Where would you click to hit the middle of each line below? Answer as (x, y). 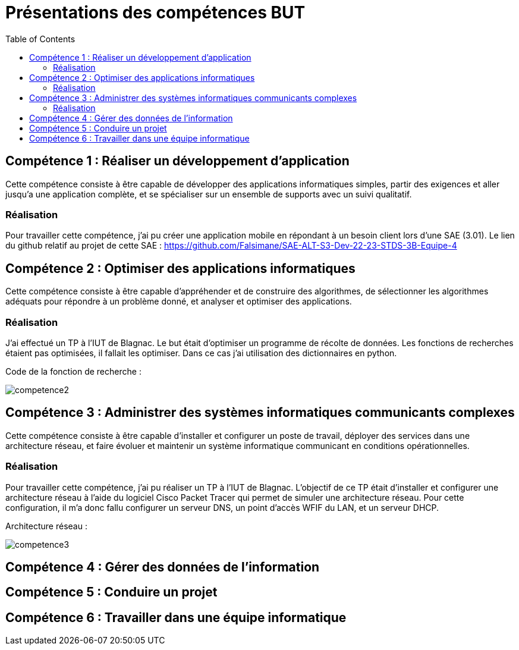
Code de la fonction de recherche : (73, 371)
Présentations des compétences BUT (155, 12)
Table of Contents (40, 39)
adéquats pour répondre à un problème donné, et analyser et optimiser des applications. (179, 302)
